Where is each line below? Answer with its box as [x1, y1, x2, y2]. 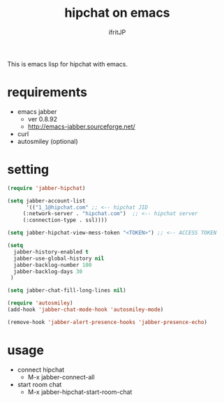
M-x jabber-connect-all [27, 372, 96, 381]
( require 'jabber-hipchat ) [7, 184, 86, 191]
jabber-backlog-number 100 [13, 261, 92, 268]
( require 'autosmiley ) [7, 300, 73, 307]
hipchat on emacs [64, 5, 170, 21]
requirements [7, 85, 87, 101]
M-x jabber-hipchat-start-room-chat [27, 388, 133, 396]
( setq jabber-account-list [7, 197, 86, 204]
